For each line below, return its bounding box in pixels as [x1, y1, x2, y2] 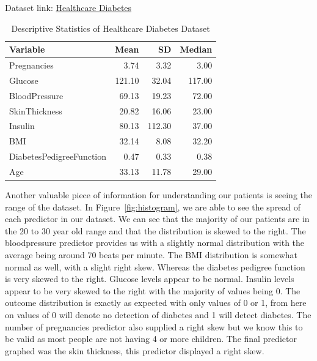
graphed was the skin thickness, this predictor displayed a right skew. [5, 344, 264, 357]
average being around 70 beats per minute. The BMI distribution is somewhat [5, 248, 297, 261]
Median [180, 43, 213, 56]
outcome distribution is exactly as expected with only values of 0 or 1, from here [5, 296, 307, 309]
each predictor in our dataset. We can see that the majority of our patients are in [5, 212, 310, 225]
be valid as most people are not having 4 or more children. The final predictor [5, 332, 297, 345]
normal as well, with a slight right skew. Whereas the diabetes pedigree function [5, 260, 305, 273]
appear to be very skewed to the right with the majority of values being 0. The [5, 284, 301, 297]
